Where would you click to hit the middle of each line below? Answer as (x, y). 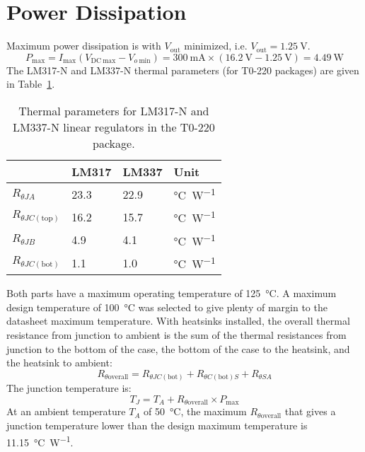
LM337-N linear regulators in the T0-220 (114, 127)
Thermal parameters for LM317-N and (114, 110)
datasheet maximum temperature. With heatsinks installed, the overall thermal (178, 321)
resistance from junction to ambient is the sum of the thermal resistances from (176, 335)
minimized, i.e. (216, 46)
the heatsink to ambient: (59, 363)
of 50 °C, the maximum (195, 411)
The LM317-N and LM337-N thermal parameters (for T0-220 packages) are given (183, 70)
